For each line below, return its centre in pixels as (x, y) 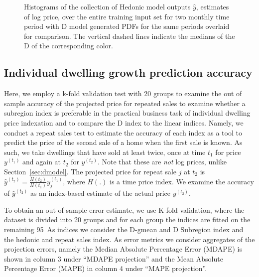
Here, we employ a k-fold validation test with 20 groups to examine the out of (123, 93)
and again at (42, 162)
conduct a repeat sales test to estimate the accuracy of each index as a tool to (123, 132)
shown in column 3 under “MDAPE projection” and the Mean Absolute (114, 258)
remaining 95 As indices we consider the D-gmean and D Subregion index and (124, 229)
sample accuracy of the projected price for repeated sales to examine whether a (125, 103)
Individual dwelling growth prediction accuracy (128, 72)
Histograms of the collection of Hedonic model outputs (107, 6)
